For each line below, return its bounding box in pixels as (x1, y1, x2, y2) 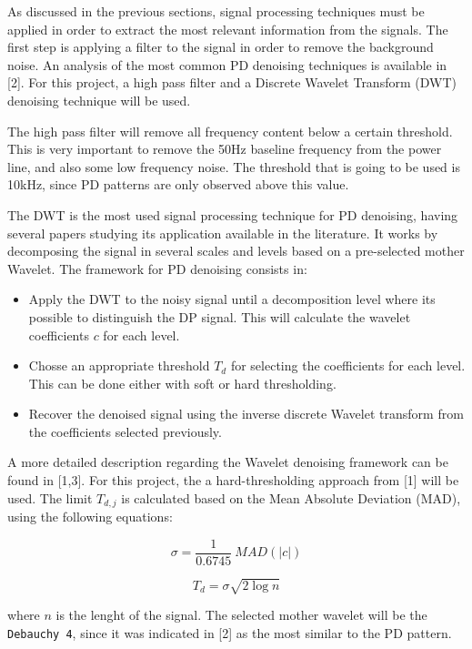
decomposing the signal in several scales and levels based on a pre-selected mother (7, 241, 465, 260)
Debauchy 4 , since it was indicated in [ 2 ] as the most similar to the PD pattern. (7, 623, 452, 642)
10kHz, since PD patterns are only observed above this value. (7, 175, 349, 194)
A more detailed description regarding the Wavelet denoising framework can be (7, 452, 448, 472)
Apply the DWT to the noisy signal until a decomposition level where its (28, 289, 436, 309)
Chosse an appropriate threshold (28, 356, 210, 375)
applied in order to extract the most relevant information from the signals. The (7, 19, 448, 38)
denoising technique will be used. (7, 90, 191, 109)
